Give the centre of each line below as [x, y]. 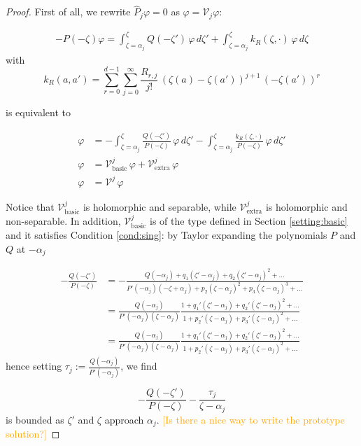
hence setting [34, 366]
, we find [139, 366]
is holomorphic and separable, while [160, 206]
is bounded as [35, 419]
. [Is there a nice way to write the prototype [250, 419]
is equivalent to [38, 112]
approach [124, 419]
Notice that [30, 206]
